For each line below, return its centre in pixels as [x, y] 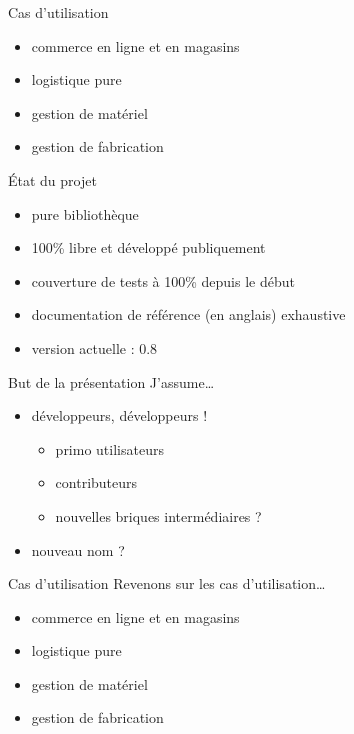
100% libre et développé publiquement [148, 247]
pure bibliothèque [85, 213]
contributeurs [96, 482]
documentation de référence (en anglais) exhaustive [188, 314]
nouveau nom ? [78, 549]
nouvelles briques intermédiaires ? [158, 515]
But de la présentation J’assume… [111, 381]
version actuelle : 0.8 [94, 347]
